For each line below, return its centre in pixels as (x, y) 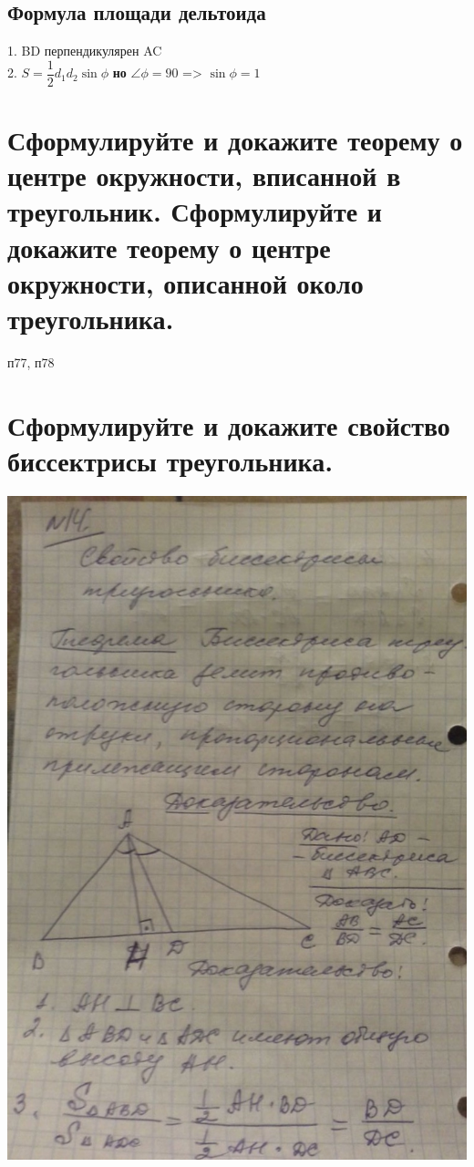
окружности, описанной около (185, 282)
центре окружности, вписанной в (204, 176)
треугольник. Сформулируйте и (195, 211)
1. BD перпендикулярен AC (85, 51)
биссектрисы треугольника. (170, 460)
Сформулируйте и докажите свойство (229, 424)
